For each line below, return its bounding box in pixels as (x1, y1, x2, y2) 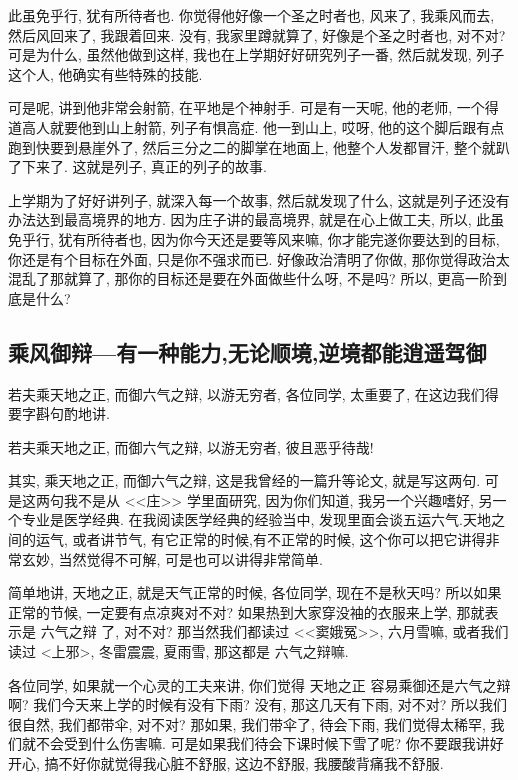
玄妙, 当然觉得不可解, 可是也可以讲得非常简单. (21, 548, 323, 569)
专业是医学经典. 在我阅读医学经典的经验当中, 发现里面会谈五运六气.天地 (21, 509, 491, 530)
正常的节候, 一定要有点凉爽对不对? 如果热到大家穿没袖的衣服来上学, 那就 (8, 601, 485, 622)
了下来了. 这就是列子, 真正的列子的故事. (8, 156, 267, 177)
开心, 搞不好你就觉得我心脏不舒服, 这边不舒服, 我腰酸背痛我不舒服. (8, 753, 444, 774)
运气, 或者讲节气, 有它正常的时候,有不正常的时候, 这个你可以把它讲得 (35, 529, 486, 550)
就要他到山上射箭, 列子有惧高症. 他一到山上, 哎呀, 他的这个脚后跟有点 (49, 116, 505, 137)
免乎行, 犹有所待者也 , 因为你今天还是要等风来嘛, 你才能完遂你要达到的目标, (8, 228, 500, 249)
